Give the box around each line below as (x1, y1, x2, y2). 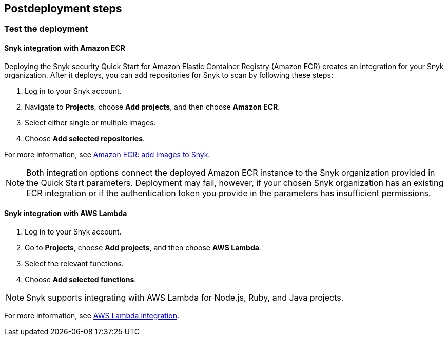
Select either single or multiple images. (25, 118, 156, 127)
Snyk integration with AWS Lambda (4, 209, 127, 218)
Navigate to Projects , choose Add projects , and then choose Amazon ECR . (25, 102, 280, 111)
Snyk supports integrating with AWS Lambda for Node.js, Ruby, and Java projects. (26, 292, 344, 303)
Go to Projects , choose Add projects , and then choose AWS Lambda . (25, 243, 261, 252)
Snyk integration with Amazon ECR (4, 44, 126, 53)
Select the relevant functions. (25, 259, 124, 268)
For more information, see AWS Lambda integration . (4, 311, 180, 320)
